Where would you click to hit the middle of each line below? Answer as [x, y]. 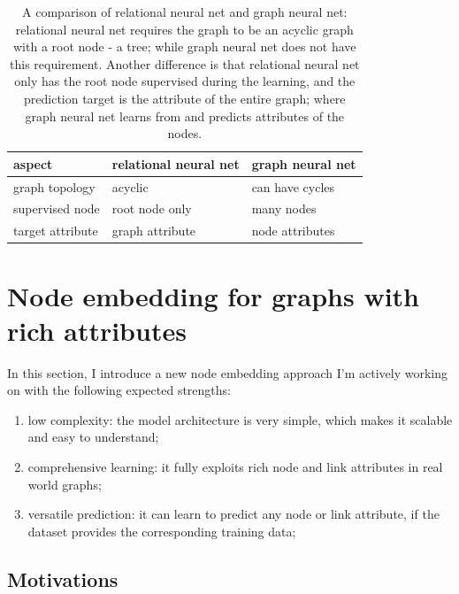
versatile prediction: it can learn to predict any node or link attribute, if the [233, 514]
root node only [152, 208]
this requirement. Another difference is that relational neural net [185, 63]
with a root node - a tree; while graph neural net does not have [185, 46]
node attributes [293, 231]
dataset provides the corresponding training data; [162, 531]
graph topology [54, 186]
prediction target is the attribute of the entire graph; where [185, 98]
